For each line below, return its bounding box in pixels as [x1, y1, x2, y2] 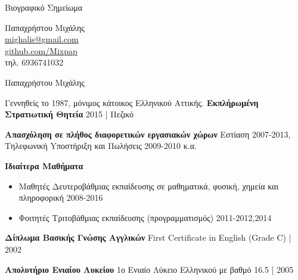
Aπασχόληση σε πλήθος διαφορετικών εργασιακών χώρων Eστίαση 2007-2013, [5, 127, 291, 140]
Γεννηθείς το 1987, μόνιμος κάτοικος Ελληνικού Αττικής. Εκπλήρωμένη [5, 96, 259, 108]
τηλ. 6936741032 [5, 56, 64, 69]
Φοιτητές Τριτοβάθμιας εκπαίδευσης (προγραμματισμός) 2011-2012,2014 [18, 211, 272, 223]
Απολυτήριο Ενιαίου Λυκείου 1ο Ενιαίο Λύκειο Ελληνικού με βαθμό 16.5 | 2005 [5, 263, 294, 275]
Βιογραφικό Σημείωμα [5, 1, 83, 13]
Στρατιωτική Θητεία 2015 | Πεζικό [5, 108, 134, 120]
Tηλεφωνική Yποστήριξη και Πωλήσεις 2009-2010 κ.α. [5, 139, 197, 152]
